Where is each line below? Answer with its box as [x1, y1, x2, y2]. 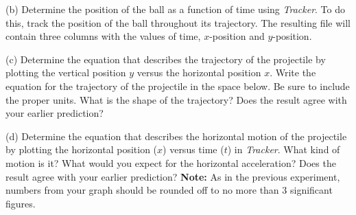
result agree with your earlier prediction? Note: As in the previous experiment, [5, 169, 340, 183]
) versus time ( [163, 142, 224, 157]
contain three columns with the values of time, [5, 29, 201, 43]
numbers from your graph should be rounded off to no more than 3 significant [5, 183, 333, 197]
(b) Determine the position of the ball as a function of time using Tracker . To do [5, 2, 346, 16]
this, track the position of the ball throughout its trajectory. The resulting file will [5, 15, 351, 30]
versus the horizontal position [137, 65, 261, 80]
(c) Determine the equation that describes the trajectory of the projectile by [5, 52, 326, 66]
